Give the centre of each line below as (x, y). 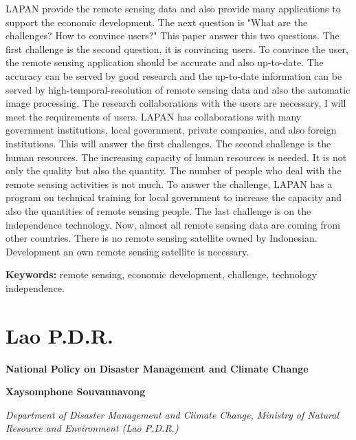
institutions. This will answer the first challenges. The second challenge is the (168, 143)
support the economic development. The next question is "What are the (157, 22)
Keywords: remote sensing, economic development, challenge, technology (162, 274)
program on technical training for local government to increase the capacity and (174, 197)
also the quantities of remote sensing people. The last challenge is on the (158, 210)
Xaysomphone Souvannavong (76, 391)
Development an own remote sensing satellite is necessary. (127, 251)
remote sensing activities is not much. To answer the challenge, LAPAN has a (169, 184)
